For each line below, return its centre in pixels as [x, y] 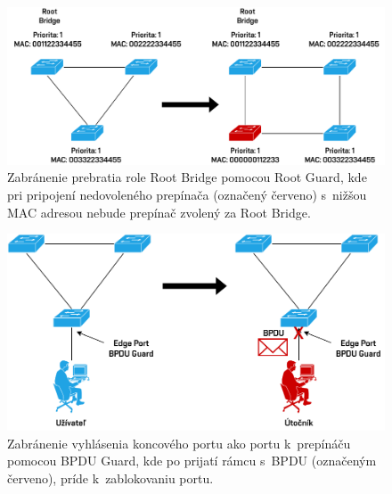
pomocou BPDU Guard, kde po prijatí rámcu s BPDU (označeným [192, 461]
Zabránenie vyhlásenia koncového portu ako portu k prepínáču [179, 443]
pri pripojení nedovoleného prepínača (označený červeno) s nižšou [187, 194]
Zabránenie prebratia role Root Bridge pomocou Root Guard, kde [187, 177]
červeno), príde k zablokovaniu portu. [110, 478]
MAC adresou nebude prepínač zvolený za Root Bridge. [159, 212]
